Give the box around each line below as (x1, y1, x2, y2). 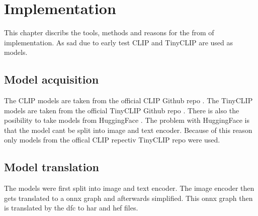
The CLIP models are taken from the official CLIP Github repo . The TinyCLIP (4, 95, 253, 106)
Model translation (4, 159, 99, 175)
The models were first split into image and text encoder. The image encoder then (4, 183, 254, 193)
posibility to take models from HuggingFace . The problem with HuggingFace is (4, 115, 249, 125)
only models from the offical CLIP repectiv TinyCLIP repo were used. (4, 134, 220, 145)
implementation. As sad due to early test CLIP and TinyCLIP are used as (4, 37, 233, 47)
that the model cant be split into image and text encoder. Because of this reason (4, 124, 252, 135)
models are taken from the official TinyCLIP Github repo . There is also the (4, 105, 239, 115)
